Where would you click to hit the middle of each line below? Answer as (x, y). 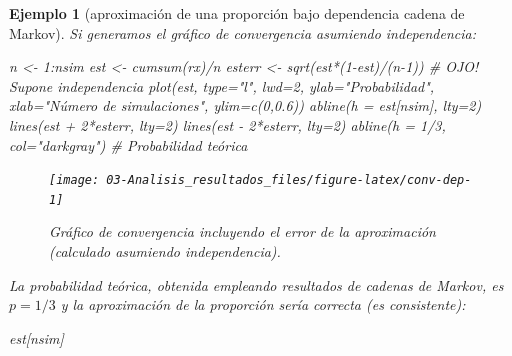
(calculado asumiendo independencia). (165, 251)
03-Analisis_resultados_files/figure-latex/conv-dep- (289, 180)
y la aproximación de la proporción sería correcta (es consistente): (263, 304)
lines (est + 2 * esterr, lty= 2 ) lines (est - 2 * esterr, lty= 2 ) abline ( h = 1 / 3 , (227, 124)
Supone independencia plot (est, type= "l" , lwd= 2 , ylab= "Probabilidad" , (222, 85)
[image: (74, 180)
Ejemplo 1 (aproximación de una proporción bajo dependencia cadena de (237, 13)
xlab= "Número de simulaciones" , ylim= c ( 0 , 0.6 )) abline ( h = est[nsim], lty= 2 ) (245, 105)
